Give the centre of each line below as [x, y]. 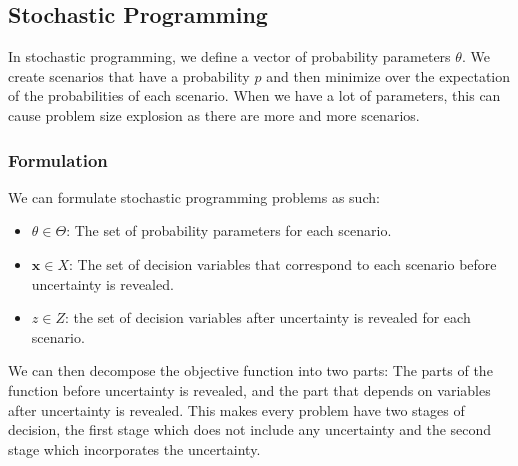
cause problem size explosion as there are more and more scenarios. [214, 114]
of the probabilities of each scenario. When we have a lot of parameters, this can [254, 95]
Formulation [58, 159]
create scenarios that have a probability [129, 75]
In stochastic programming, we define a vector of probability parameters [229, 56]
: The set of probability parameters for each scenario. [229, 230]
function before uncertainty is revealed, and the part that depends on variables [249, 389]
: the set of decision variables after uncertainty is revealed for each [267, 317]
